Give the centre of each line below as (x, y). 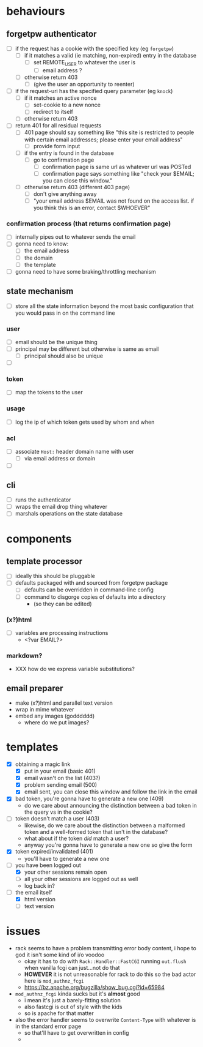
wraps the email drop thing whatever (61, 507)
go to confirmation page (64, 160)
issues (23, 931)
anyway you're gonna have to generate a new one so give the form (108, 845)
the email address (47, 251)
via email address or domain (60, 459)
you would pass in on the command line (65, 313)
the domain (38, 258)
